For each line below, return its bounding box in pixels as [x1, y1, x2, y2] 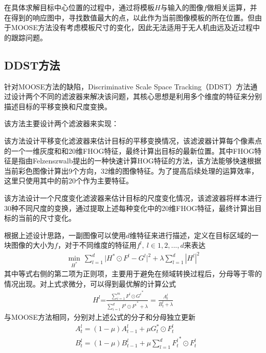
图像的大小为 [11, 240, 54, 250]
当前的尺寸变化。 [18, 213, 76, 223]
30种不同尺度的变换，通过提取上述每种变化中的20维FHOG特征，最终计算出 [4, 202, 255, 213]
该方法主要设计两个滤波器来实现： [4, 118, 119, 129]
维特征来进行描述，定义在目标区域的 [129, 229, 252, 240]
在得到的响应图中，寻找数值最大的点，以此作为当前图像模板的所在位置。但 [4, 12, 255, 22]
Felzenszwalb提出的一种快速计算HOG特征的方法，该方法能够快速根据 [32, 155, 261, 166]
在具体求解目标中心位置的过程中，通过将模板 [4, 2, 154, 12]
